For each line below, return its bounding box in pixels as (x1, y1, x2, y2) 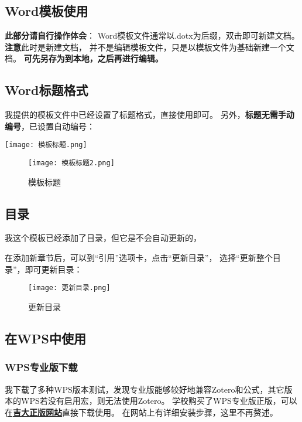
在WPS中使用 (5, 329, 86, 347)
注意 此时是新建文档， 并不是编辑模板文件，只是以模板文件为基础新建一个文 (5, 40, 294, 53)
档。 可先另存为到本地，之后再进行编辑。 (5, 52, 163, 64)
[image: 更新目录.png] (28, 284, 111, 292)
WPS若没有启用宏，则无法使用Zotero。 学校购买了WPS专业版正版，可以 (20, 394, 297, 407)
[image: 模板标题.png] (5, 141, 87, 149)
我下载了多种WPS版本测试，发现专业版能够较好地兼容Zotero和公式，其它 (5, 383, 284, 395)
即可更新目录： (25, 263, 83, 275)
